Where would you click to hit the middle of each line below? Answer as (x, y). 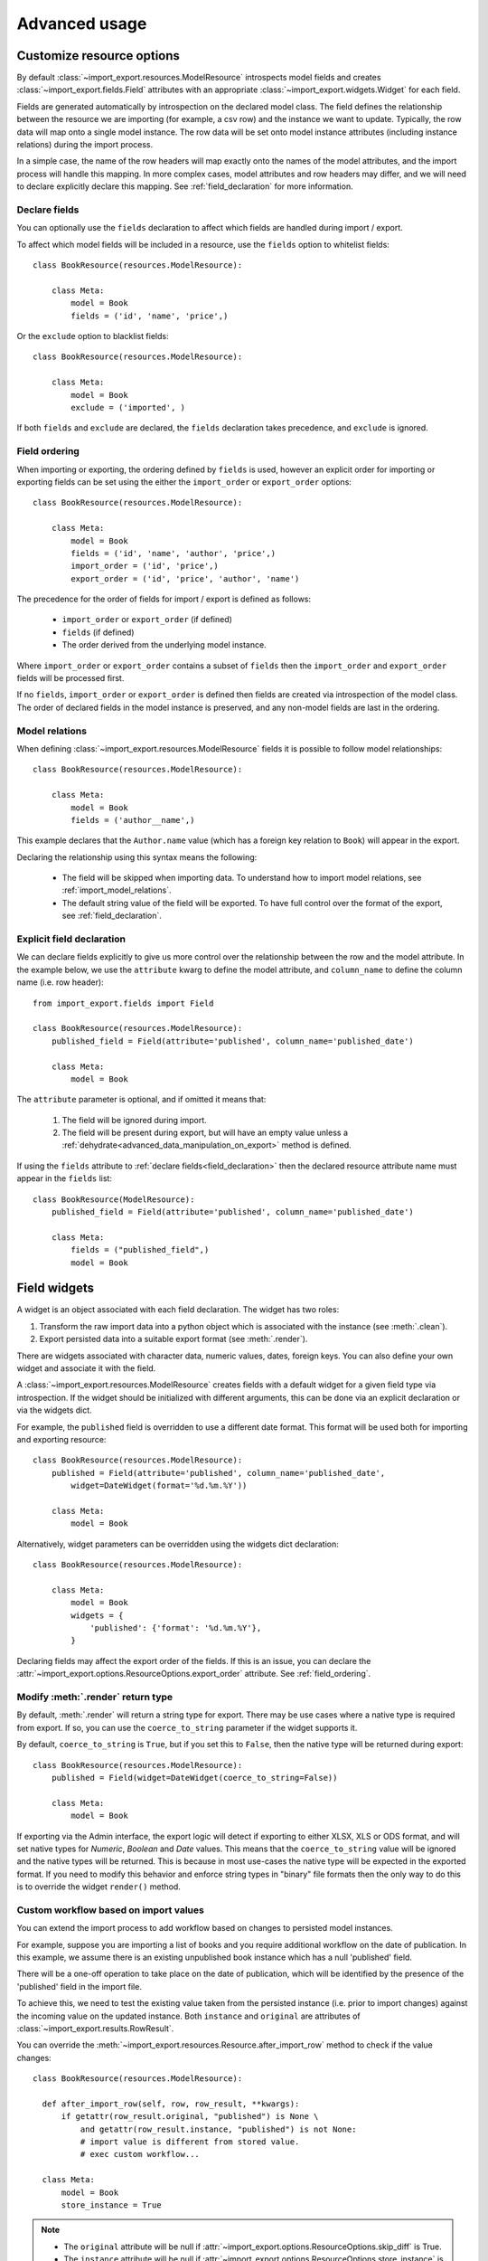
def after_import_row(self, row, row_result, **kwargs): (171, 2104)
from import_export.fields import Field (123, 1003)
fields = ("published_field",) (140, 1250)
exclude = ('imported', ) (128, 408)
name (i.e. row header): (60, 982)
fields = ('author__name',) (133, 820)
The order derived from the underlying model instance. (164, 645)
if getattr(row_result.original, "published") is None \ (190, 2117)
